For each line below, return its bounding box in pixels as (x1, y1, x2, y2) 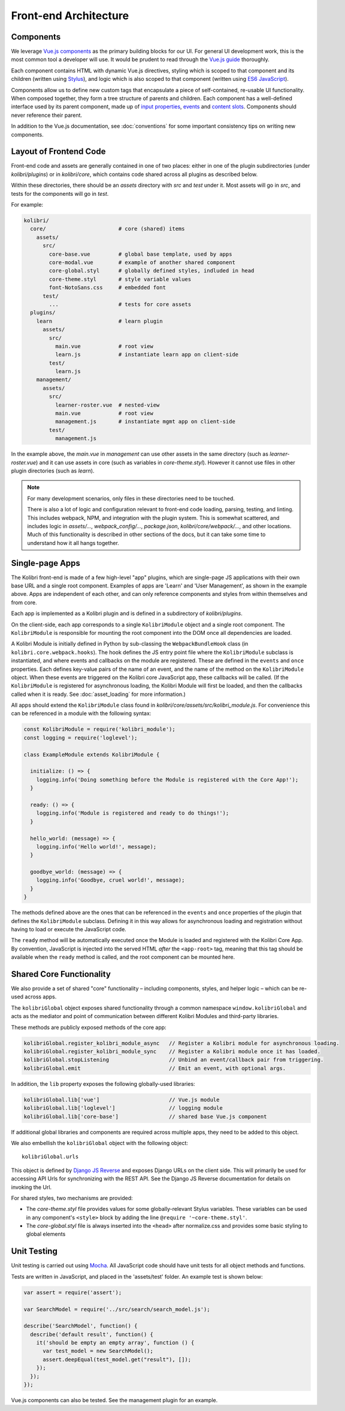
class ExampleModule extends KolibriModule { (23, 751, 160, 758)
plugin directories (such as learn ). (11, 467, 95, 474)
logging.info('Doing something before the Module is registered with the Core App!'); (36, 776, 299, 783)
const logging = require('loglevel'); (23, 734, 138, 741)
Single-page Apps (11, 558, 81, 568)
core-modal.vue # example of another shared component (49, 259, 236, 266)
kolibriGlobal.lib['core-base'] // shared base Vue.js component (23, 1113, 267, 1120)
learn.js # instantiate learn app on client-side (55, 351, 239, 358)
